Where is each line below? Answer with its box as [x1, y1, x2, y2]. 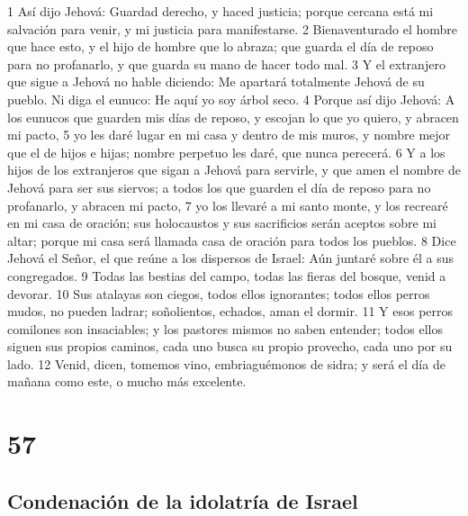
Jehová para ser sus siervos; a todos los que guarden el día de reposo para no [7, 177, 431, 196]
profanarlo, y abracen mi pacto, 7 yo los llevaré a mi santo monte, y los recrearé [7, 195, 448, 214]
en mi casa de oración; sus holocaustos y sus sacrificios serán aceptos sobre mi [7, 213, 436, 232]
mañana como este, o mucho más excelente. [7, 372, 247, 391]
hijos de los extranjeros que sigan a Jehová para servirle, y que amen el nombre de [7, 160, 461, 179]
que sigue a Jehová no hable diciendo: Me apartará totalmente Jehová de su [7, 72, 425, 91]
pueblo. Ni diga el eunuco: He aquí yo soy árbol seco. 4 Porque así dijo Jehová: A [7, 89, 455, 108]
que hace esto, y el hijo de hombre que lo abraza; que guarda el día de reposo [7, 37, 434, 56]
